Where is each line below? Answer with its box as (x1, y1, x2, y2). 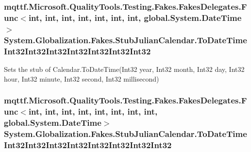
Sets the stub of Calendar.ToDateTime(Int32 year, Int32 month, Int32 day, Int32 (4, 64, 245, 74)
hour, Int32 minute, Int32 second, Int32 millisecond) (4, 73, 159, 84)
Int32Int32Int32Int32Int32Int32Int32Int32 (4, 138, 172, 151)
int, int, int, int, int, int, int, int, (28, 105, 158, 117)
